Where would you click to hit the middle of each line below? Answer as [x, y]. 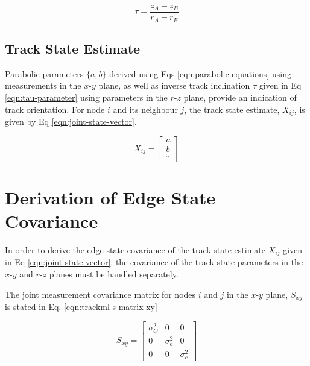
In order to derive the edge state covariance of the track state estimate [135, 249]
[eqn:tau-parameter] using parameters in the [86, 97]
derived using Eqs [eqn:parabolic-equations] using [200, 73]
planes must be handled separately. [114, 273]
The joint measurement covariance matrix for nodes [100, 294]
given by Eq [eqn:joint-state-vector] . [71, 121]
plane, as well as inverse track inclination [174, 85]
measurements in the [43, 85]
